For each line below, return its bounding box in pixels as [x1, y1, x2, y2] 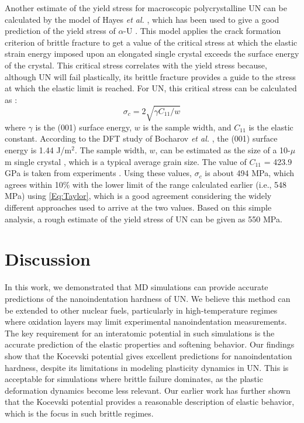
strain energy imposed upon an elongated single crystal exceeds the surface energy [5, 47, 299, 60]
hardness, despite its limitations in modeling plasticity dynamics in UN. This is [5, 361, 289, 373]
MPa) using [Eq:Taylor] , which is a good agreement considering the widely [5, 190, 272, 202]
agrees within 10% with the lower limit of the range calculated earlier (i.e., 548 [5, 178, 287, 190]
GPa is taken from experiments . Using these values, [5, 167, 192, 179]
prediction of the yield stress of [5, 25, 116, 37]
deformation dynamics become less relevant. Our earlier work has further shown [5, 384, 291, 396]
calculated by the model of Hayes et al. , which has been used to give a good [5, 13, 279, 25]
